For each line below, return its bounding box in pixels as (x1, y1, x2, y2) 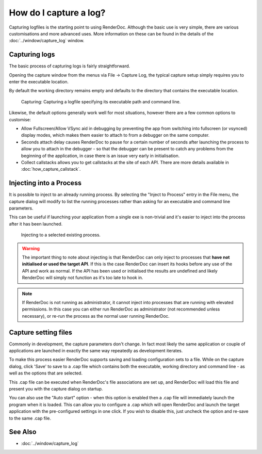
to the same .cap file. (9, 415, 51, 421)
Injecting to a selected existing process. (21, 232, 101, 238)
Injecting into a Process (9, 179, 82, 187)
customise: (9, 116, 31, 122)
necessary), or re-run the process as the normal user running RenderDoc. (22, 313, 170, 319)
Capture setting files (9, 328, 72, 337)
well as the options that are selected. (9, 370, 82, 376)
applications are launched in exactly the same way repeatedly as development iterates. (9, 347, 183, 354)
